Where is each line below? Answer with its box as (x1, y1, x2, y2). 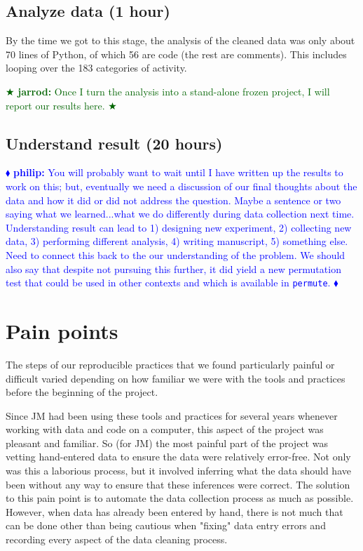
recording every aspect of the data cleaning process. (6, 532, 228, 547)
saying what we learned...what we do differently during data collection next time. (6, 206, 355, 221)
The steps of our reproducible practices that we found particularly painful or (6, 357, 335, 371)
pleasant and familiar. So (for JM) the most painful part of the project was (6, 435, 328, 450)
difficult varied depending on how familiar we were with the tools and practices (6, 371, 345, 385)
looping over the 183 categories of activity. (6, 60, 187, 75)
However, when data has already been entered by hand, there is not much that (6, 504, 343, 519)
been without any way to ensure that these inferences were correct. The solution (6, 477, 350, 491)
